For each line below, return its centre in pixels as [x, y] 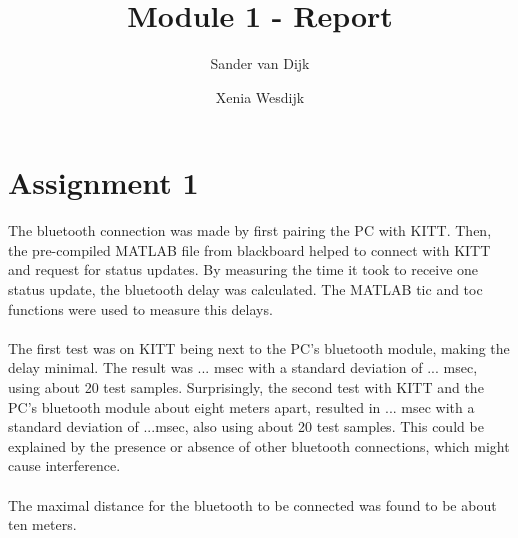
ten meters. [42, 524]
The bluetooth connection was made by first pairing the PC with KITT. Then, [250, 230]
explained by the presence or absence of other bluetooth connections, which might [259, 445]
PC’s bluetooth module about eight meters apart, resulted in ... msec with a [241, 406]
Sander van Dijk [260, 63]
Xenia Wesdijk [260, 96]
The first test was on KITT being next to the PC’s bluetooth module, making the [259, 347]
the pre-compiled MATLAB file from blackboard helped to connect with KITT [249, 249]
